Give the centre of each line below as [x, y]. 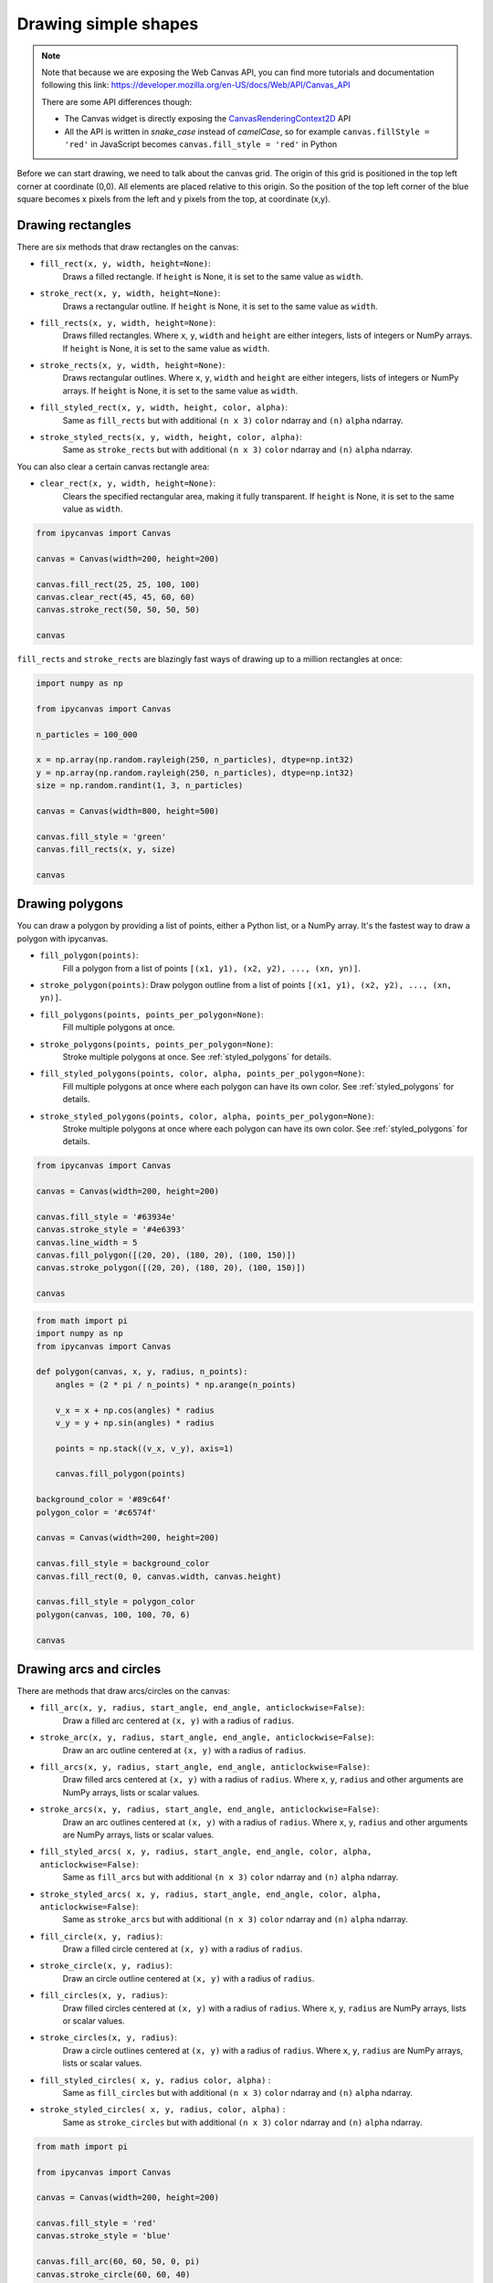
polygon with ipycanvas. [63, 938]
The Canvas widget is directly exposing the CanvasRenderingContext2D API [208, 119]
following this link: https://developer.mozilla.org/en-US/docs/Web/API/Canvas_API [196, 85]
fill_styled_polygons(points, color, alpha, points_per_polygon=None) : [202, 1074]
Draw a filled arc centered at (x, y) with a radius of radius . [178, 1720]
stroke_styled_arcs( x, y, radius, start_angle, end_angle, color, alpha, [211, 1894]
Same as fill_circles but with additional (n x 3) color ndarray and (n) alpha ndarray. [238, 2092]
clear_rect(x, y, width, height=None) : [128, 483]
